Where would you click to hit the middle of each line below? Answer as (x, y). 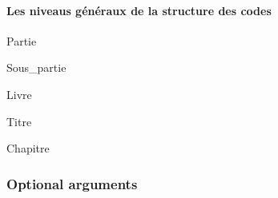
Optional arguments (72, 183)
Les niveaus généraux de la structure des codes (139, 10)
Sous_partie (36, 67)
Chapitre (28, 148)
